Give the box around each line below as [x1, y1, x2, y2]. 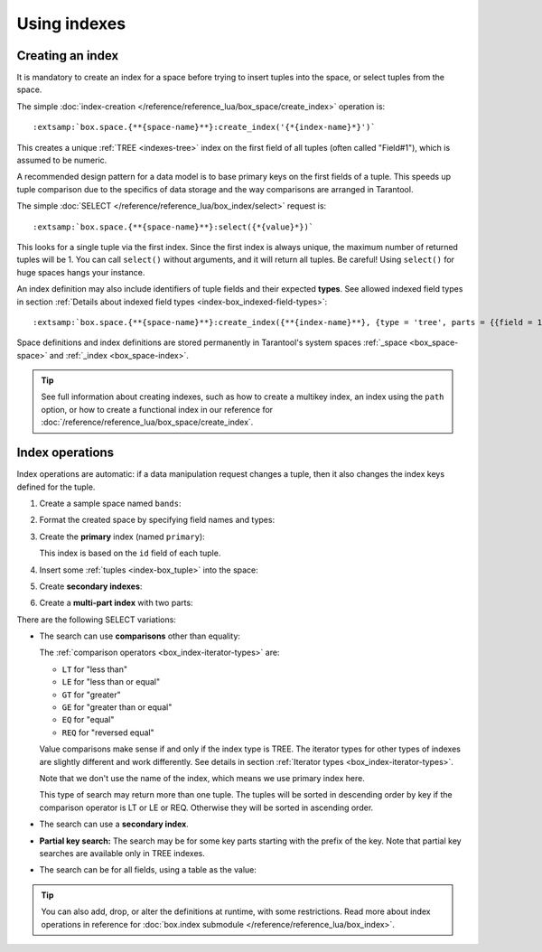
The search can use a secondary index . [39, 818, 189, 830]
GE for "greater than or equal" [61, 702, 173, 713]
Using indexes [16, 14, 126, 33]
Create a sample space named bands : [39, 498, 182, 509]
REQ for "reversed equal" [61, 727, 154, 738]
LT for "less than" [61, 664, 128, 675]
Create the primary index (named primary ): [39, 531, 205, 542]
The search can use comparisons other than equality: [39, 630, 241, 641]
